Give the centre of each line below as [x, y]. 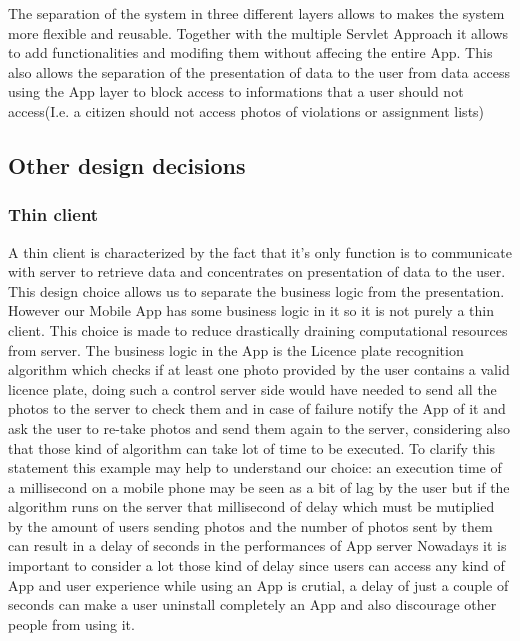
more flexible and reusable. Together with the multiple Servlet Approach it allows [258, 32]
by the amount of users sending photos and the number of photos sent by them [250, 525]
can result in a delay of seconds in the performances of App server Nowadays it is [257, 545]
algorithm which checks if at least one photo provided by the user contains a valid [259, 369]
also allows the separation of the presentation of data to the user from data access [259, 71]
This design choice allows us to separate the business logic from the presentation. [256, 290]
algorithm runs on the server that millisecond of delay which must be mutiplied [251, 506]
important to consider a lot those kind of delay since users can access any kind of [256, 565]
